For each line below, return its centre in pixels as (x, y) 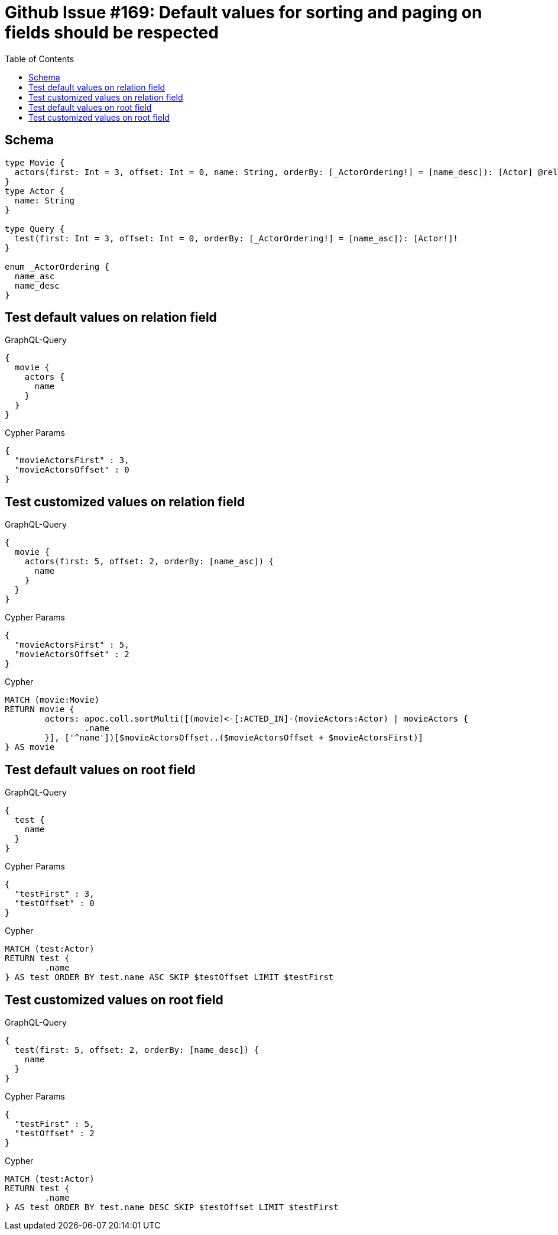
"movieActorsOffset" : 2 (72, 654)
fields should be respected (112, 33)
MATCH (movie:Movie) (52, 700)
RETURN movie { (40, 709)
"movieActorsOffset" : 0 (72, 470)
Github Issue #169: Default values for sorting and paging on (244, 12)
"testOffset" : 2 (54, 1133)
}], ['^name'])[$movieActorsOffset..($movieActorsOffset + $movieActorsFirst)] (234, 738)
